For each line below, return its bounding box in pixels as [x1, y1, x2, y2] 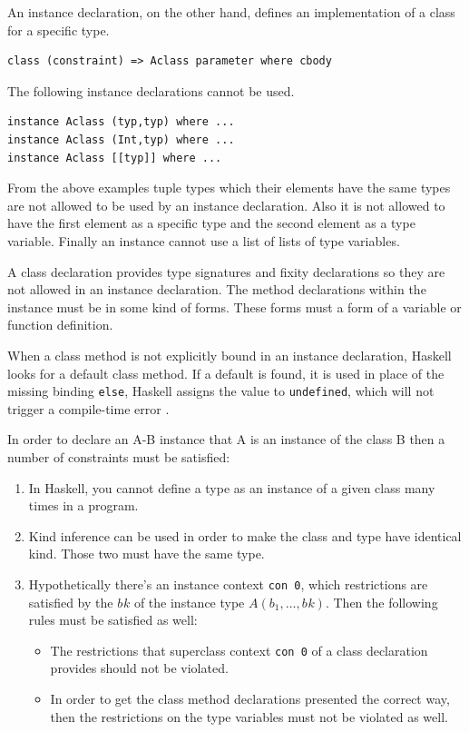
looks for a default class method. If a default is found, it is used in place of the [7, 363, 445, 382]
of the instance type [133, 592, 245, 611]
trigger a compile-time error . [7, 399, 170, 418]
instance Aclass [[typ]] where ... [7, 151, 222, 164]
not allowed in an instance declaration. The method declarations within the [7, 280, 426, 299]
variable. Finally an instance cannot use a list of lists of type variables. [7, 231, 400, 250]
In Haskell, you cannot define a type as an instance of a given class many [28, 478, 435, 497]
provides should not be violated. [50, 658, 229, 678]
